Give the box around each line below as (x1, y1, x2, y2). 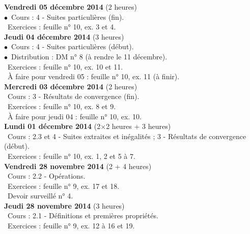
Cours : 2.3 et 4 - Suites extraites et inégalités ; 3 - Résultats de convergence (7, 130, 246, 141)
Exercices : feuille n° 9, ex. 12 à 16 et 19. (7, 220, 135, 231)
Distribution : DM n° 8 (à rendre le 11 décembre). (11, 51, 168, 61)
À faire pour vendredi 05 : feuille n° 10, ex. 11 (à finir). (7, 71, 180, 82)
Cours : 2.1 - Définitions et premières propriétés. (7, 210, 158, 221)
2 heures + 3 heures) (106, 121, 171, 131)
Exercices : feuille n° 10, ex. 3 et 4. (7, 21, 116, 32)
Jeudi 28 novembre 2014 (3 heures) (4, 200, 125, 211)
